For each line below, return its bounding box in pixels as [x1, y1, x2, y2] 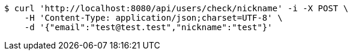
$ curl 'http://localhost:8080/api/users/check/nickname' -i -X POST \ [4, 4, 349, 13]
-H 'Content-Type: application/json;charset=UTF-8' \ [24, 13, 283, 22]
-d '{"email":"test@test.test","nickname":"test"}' [24, 22, 273, 32]
